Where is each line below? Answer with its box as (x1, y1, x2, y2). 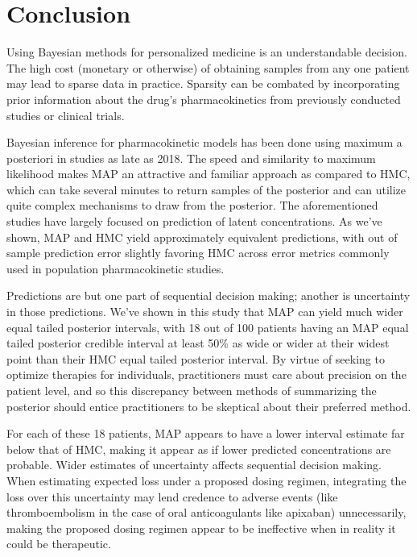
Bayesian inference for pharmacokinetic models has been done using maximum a (6, 134, 403, 151)
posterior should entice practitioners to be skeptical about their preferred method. (6, 397, 411, 414)
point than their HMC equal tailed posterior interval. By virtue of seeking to (6, 350, 385, 367)
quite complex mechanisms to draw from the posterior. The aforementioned (6, 197, 378, 214)
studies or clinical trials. (6, 106, 125, 123)
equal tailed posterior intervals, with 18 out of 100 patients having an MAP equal (6, 318, 409, 335)
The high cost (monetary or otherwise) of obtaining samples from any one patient (6, 59, 410, 76)
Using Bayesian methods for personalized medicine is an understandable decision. (6, 44, 407, 60)
